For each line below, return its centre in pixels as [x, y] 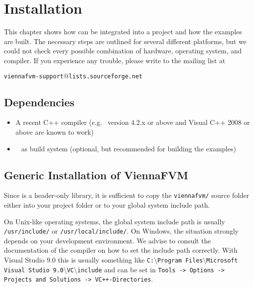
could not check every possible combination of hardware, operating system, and [123, 51]
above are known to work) [55, 132]
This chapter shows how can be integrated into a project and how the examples [123, 32]
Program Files [180, 261]
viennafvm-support [34, 76]
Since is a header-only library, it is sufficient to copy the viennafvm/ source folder [127, 195]
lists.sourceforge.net [105, 76]
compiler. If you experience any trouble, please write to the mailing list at [115, 60]
